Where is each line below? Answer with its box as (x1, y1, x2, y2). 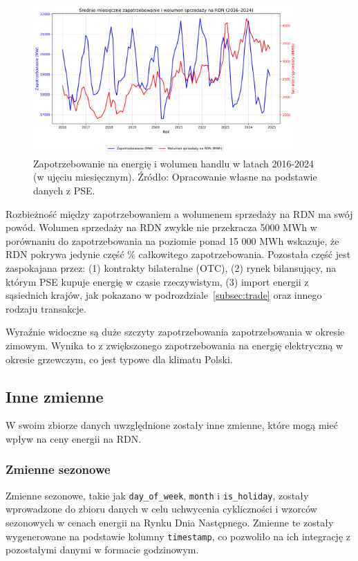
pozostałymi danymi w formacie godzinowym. (6, 542, 199, 557)
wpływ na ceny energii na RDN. (6, 431, 142, 445)
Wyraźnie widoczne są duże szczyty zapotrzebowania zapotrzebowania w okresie (6, 324, 345, 339)
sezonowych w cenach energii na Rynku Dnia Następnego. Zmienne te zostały (6, 515, 334, 530)
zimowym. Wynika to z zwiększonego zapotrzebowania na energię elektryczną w (6, 338, 343, 352)
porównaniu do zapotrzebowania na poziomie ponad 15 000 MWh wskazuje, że (6, 233, 339, 248)
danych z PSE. (33, 183, 95, 198)
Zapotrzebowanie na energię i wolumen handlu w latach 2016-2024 (33, 156, 314, 170)
